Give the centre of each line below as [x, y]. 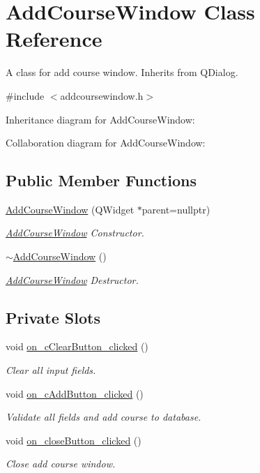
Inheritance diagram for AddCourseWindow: [100, 119]
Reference [54, 39]
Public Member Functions [101, 180]
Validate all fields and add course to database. [104, 417]
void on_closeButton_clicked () [74, 440]
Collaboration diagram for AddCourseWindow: [106, 143]
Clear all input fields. [51, 370]
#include [25, 95]
